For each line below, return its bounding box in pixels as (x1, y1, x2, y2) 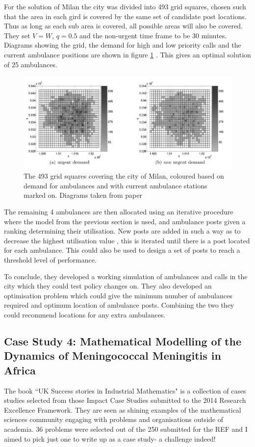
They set (4, 30, 30, 40)
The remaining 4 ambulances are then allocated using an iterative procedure (4, 207, 233, 217)
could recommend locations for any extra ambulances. (4, 309, 166, 319)
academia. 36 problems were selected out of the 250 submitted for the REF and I (4, 423, 248, 434)
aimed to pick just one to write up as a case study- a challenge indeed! (4, 433, 216, 444)
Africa (4, 362, 36, 377)
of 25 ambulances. (4, 59, 57, 69)
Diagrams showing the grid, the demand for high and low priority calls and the (4, 40, 241, 50)
